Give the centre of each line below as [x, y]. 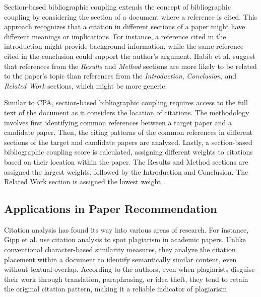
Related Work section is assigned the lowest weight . [85, 181]
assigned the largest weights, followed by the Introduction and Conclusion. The [126, 171]
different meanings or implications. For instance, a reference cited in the [115, 36]
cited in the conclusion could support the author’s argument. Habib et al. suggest [130, 56]
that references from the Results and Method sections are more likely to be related [130, 66]
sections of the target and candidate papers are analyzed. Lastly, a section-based [128, 142]
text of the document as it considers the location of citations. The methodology [127, 112]
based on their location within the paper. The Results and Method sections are [126, 161]
